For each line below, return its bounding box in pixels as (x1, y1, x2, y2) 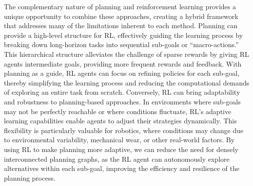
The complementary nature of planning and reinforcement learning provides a (4, 1, 236, 11)
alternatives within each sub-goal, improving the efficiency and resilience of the (4, 163, 239, 173)
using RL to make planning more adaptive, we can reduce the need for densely (4, 144, 238, 154)
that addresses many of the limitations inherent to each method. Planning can (4, 20, 237, 31)
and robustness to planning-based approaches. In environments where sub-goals (4, 96, 241, 106)
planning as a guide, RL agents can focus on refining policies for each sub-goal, (4, 68, 240, 78)
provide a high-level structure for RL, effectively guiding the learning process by (4, 30, 243, 40)
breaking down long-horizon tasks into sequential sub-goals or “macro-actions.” (4, 39, 239, 50)
